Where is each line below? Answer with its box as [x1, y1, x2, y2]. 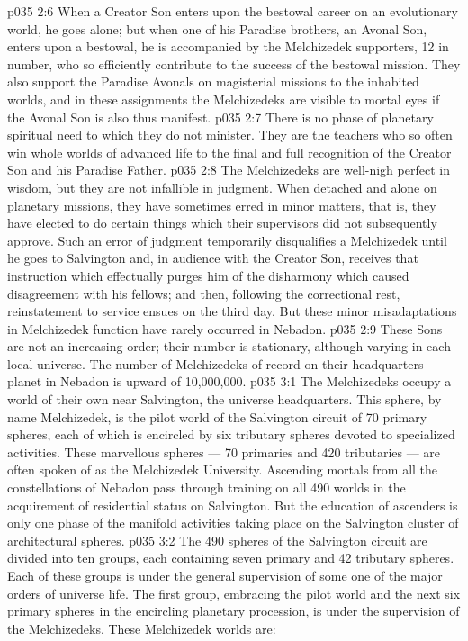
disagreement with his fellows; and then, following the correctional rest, [7, 284, 400, 302]
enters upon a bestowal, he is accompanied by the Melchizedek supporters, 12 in [7, 37, 449, 56]
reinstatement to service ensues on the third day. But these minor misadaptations [7, 302, 457, 320]
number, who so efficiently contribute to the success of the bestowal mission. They [7, 54, 461, 73]
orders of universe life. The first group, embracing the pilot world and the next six [7, 583, 461, 602]
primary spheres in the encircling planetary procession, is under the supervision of [7, 601, 460, 620]
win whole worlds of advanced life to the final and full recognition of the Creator [7, 142, 452, 161]
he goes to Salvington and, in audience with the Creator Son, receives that [7, 248, 418, 267]
